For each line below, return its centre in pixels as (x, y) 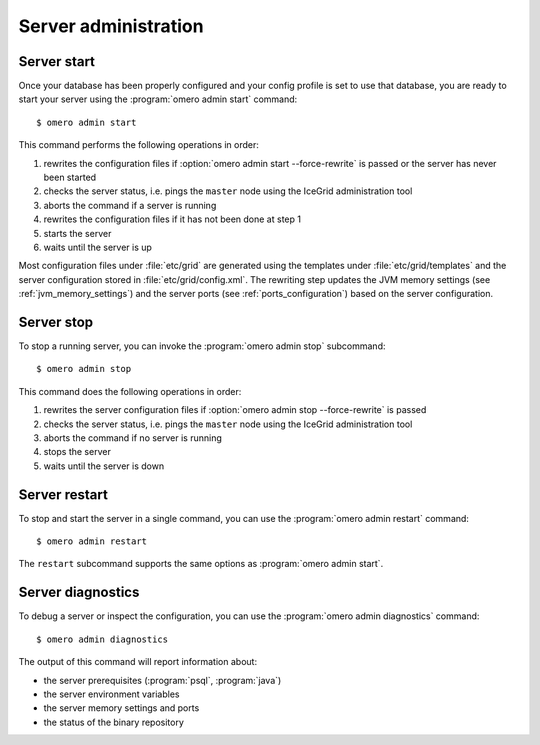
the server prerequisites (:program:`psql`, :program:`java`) (162, 680)
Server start (56, 61)
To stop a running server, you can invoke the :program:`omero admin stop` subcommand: (202, 346)
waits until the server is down (104, 466)
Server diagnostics (79, 592)
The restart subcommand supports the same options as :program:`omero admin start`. (201, 564)
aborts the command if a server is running (130, 205)
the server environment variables (111, 694)
